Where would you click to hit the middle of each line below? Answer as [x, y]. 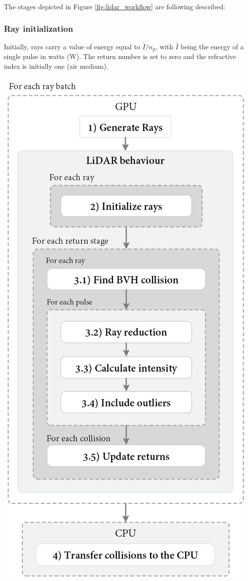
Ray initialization [38, 28]
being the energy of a [212, 46]
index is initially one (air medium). [56, 66]
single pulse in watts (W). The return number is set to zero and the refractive [120, 56]
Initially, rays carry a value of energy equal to [72, 46]
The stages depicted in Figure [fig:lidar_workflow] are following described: [115, 6]
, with [164, 46]
